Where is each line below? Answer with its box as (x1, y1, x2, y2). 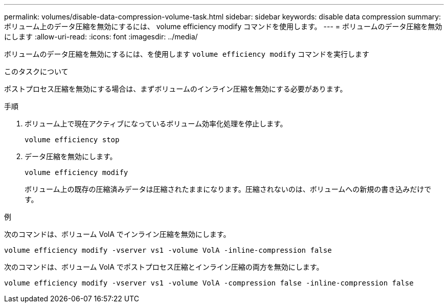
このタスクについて (4, 67, 69, 76)
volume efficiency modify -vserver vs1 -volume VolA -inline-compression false (4, 246, 332, 254)
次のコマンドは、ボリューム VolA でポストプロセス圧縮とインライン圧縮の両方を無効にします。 (4, 262, 324, 271)
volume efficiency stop (25, 136, 120, 144)
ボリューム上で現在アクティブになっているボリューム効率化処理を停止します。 (25, 119, 287, 128)
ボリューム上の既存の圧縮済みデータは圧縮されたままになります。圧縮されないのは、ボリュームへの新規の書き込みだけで (25, 185, 432, 193)
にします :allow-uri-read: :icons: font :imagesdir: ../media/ (4, 32, 198, 41)
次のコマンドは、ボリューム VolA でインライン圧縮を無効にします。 (4, 230, 231, 238)
